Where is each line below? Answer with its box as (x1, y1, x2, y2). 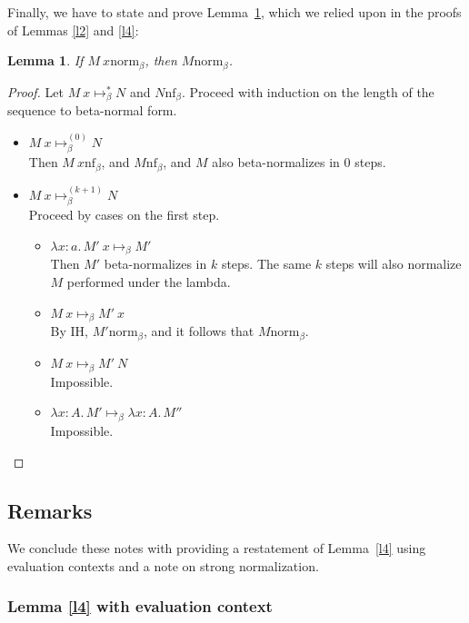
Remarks (7, 496, 93, 524)
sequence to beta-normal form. (7, 101, 177, 120)
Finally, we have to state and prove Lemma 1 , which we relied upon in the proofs (7, 3, 462, 21)
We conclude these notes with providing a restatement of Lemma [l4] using (7, 539, 426, 558)
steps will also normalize (325, 254, 462, 273)
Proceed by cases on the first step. (28, 204, 220, 223)
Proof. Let (7, 82, 64, 101)
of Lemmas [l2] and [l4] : (7, 20, 139, 39)
